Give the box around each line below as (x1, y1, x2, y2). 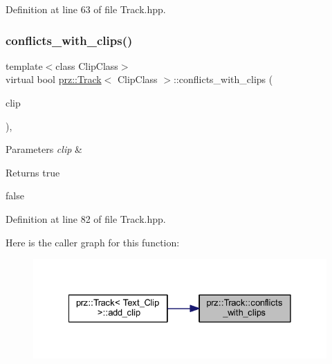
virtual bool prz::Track (6, 72, 102, 87)
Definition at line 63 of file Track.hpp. (6, 2, 166, 16)
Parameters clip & (6, 142, 82, 156)
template (6, 58, 43, 73)
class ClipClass (55, 58, 118, 73)
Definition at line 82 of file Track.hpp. (6, 211, 166, 226)
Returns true (6, 165, 60, 179)
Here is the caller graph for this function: (6, 235, 180, 249)
